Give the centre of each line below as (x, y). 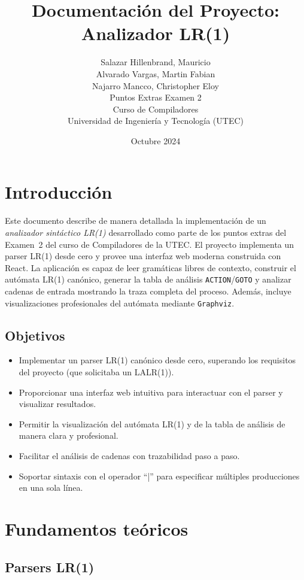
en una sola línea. (51, 488)
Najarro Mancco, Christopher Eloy (155, 85)
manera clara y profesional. (69, 435)
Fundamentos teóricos (97, 529)
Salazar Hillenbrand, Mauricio (156, 62)
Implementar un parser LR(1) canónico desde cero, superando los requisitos (157, 360)
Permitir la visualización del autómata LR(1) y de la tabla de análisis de (152, 423)
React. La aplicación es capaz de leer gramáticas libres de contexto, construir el (151, 267)
